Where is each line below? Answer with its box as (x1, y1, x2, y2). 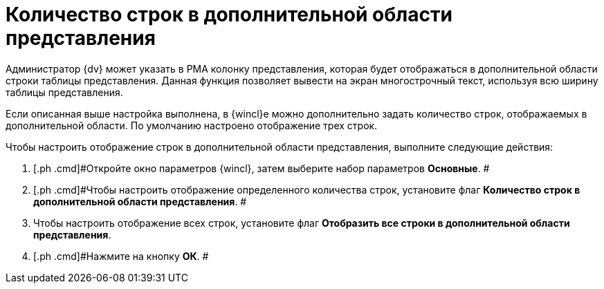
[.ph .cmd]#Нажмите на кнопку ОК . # (33, 250, 209, 262)
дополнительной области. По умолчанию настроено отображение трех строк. (6, 119, 378, 131)
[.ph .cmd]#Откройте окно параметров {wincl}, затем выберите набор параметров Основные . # (33, 162, 490, 174)
